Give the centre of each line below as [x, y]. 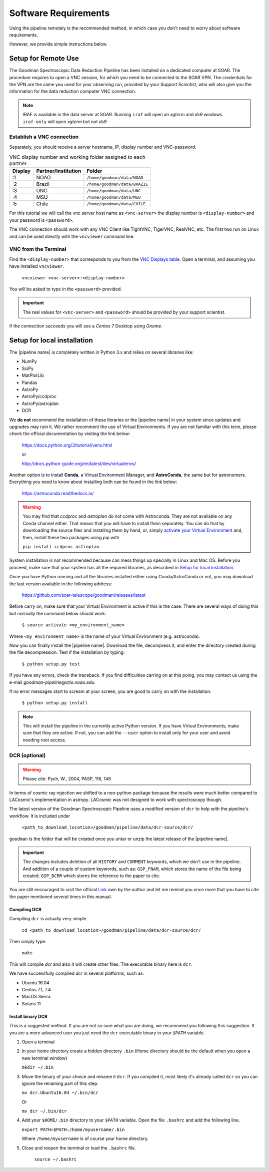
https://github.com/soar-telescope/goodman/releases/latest [84, 595]
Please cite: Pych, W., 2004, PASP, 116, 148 [67, 779]
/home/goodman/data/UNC [114, 190]
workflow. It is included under [40, 816]
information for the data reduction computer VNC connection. [73, 91]
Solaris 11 [31, 1003]
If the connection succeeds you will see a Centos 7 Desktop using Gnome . [86, 326]
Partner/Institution [59, 171]
